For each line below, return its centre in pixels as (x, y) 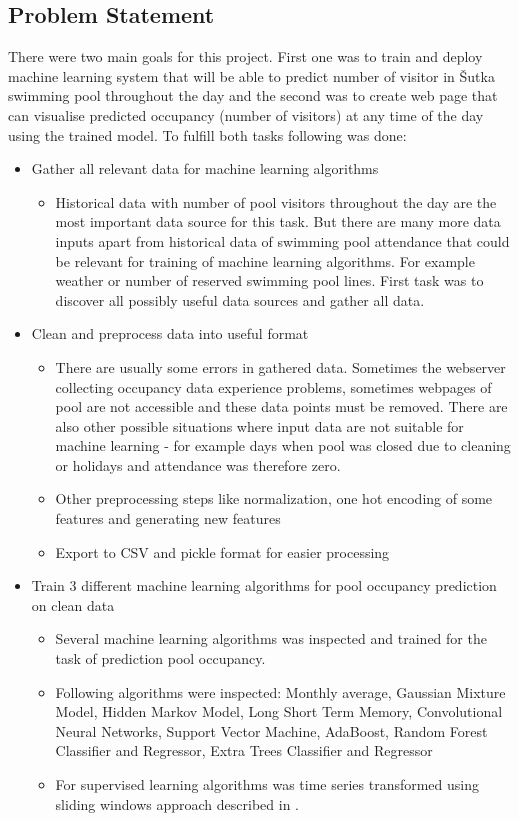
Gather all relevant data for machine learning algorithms (205, 168)
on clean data (73, 604)
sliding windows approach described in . (177, 803)
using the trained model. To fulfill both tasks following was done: (207, 134)
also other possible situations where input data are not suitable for (259, 425)
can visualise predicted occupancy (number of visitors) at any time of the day (246, 114)
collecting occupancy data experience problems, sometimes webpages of (273, 386)
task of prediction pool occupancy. (160, 658)
